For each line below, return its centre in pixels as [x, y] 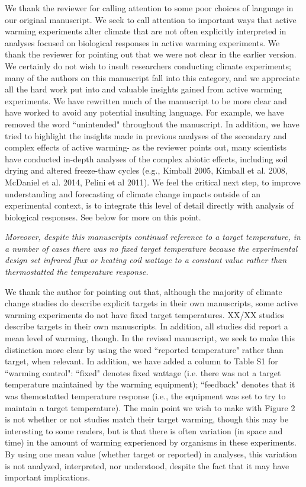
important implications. [48, 477]
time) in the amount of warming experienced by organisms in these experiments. [151, 442]
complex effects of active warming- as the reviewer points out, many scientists [146, 147]
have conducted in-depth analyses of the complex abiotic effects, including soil [146, 158]
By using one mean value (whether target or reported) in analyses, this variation [151, 454]
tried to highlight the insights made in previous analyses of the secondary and [146, 135]
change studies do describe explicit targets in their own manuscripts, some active [151, 303]
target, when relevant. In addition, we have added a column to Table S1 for [141, 361]
